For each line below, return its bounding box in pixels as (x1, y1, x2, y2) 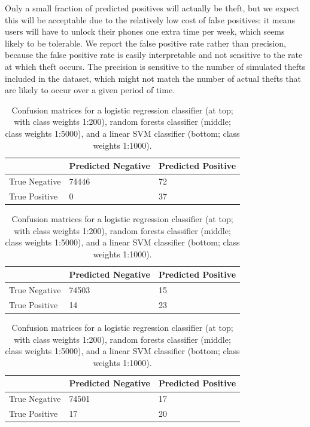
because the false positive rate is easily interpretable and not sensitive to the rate (5, 48, 303, 61)
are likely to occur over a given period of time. (5, 84, 175, 96)
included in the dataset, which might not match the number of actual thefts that (5, 72, 301, 84)
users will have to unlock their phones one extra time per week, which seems (5, 25, 285, 38)
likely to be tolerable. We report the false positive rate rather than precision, (5, 36, 286, 49)
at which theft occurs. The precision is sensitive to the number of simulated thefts (5, 60, 305, 72)
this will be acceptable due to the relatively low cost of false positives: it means (5, 13, 296, 26)
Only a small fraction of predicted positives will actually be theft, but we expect (5, 2, 299, 14)
